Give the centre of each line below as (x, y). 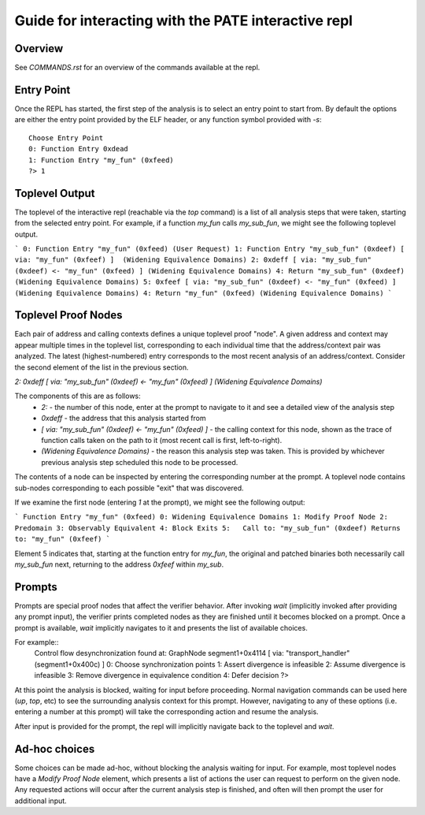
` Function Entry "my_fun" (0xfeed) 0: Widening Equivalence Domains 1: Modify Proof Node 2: (201, 517)
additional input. (41, 801)
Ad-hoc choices (55, 749)
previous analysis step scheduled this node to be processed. (140, 462)
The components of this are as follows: (78, 396)
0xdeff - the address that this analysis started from (124, 419)
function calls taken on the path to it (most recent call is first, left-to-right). (162, 440)
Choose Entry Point (66, 138)
